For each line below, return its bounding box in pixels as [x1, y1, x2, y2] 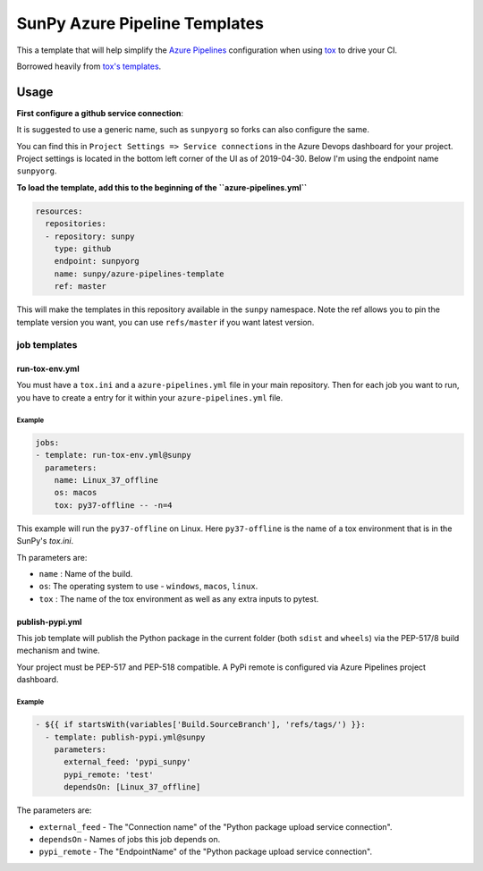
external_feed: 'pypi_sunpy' [64, 757, 191, 767]
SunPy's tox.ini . [16, 536, 74, 546]
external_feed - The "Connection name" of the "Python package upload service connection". [38, 821, 393, 832]
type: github [54, 243, 112, 254]
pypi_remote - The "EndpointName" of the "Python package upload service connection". [38, 846, 373, 858]
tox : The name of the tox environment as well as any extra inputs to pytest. [38, 593, 319, 604]
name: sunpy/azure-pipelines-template [54, 268, 225, 279]
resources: [35, 206, 83, 216]
